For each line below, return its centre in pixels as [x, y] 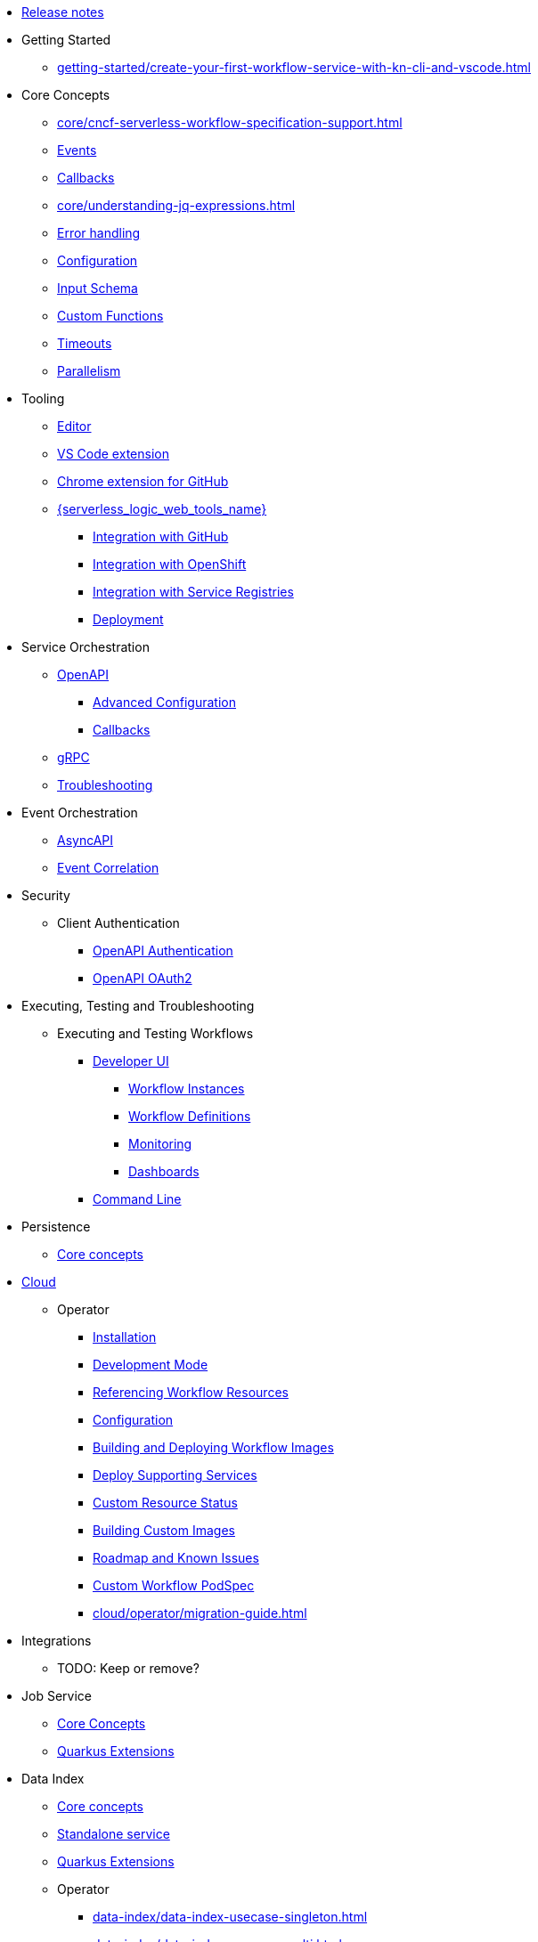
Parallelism [89, 371]
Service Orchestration [86, 647]
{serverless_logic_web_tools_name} [162, 509]
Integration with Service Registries [193, 592]
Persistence [56, 1227]
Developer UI [131, 1061]
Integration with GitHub [161, 536]
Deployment [128, 619]
